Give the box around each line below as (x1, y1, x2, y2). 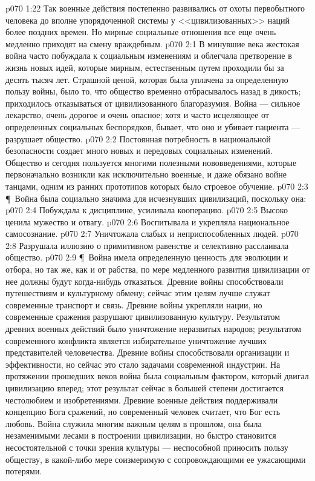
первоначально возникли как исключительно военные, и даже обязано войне (5, 168, 287, 181)
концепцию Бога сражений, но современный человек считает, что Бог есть (5, 405, 281, 418)
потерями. (5, 465, 42, 477)
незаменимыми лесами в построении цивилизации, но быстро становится (5, 429, 276, 442)
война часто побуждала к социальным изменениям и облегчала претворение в (5, 49, 292, 62)
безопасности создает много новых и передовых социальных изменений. (5, 144, 273, 157)
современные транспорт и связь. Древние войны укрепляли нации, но (5, 298, 262, 311)
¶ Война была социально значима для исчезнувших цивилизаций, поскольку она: (5, 191, 307, 204)
